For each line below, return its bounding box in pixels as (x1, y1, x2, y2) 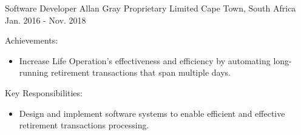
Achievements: (5, 34, 58, 47)
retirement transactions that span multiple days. (50, 66, 231, 79)
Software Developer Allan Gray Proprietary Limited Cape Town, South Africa (5, 2, 296, 14)
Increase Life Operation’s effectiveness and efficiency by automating (19, 54, 271, 67)
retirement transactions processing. (19, 119, 149, 131)
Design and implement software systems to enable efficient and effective (19, 107, 285, 119)
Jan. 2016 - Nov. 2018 (5, 13, 86, 26)
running (19, 66, 49, 79)
